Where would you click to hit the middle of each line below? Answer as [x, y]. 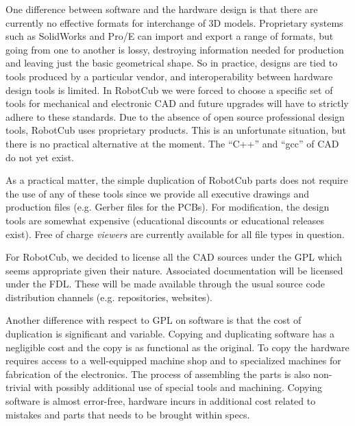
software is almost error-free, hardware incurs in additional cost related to [161, 401]
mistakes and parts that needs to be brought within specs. [128, 414]
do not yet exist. [40, 157]
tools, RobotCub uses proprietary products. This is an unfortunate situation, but [176, 130]
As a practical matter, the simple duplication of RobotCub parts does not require [177, 180]
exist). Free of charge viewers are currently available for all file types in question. [175, 234]
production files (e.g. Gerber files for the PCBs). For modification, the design [168, 207]
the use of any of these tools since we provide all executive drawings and [157, 193]
